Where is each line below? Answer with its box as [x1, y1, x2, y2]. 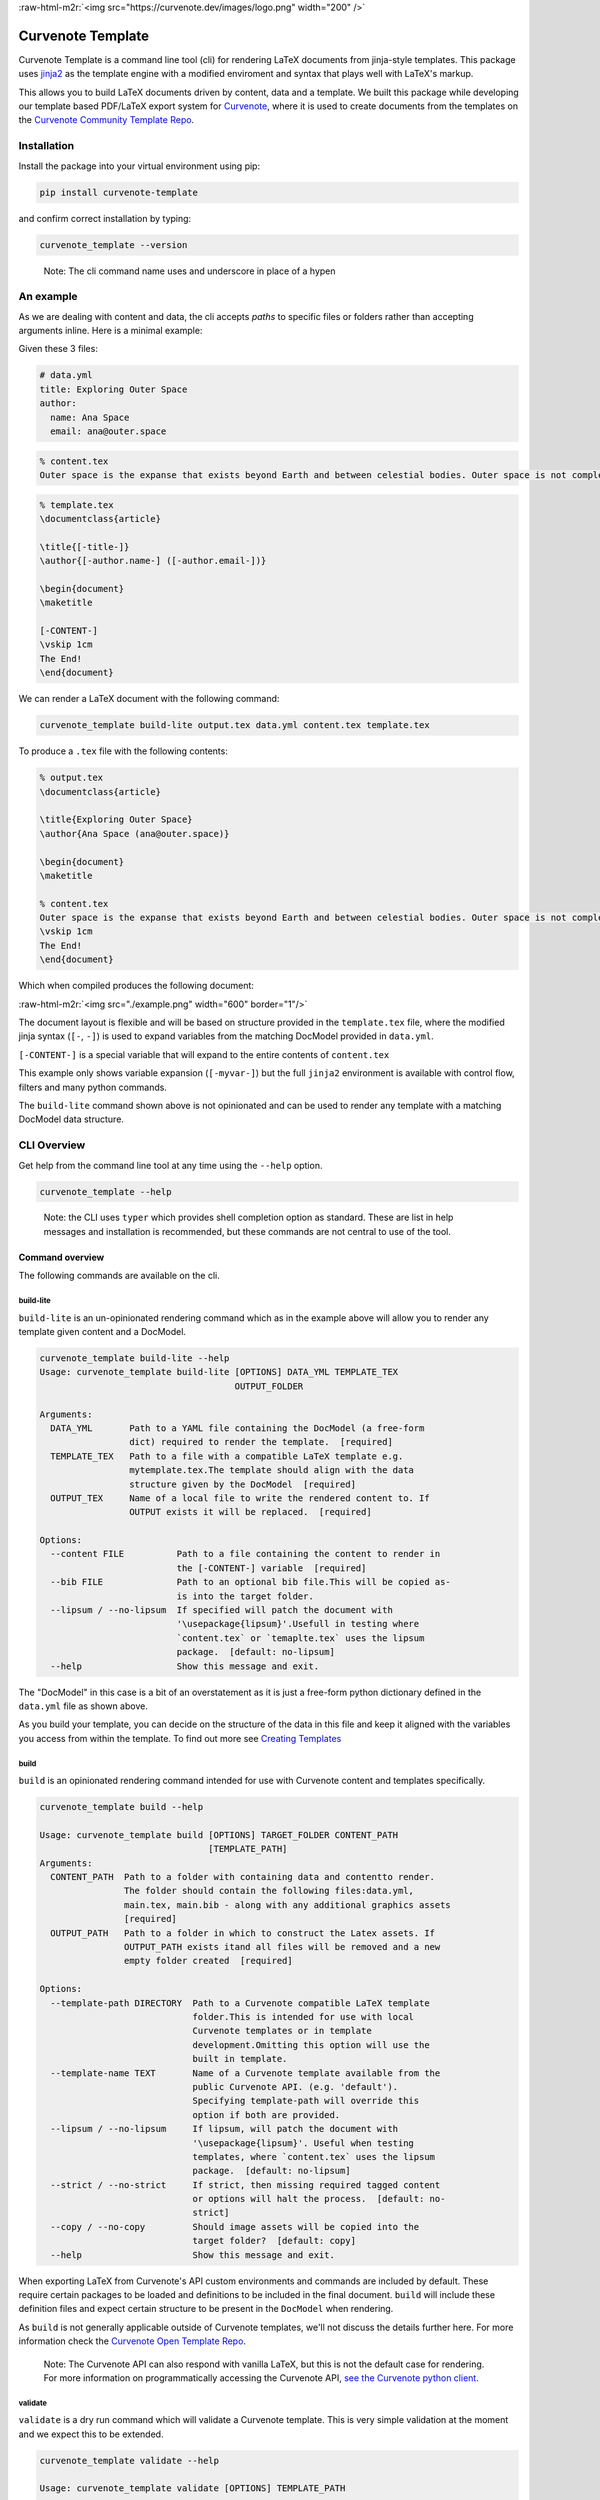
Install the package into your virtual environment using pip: [18, 160, 260, 172]
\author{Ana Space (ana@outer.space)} [39, 828, 230, 839]
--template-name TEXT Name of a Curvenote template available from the [50, 2067, 441, 2079]
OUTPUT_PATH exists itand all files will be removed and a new [123, 1941, 441, 1953]
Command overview [18, 1251, 105, 1263]
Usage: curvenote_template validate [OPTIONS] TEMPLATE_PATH [39, 2483, 346, 2494]
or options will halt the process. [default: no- [192, 2193, 446, 2205]
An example [18, 290, 79, 304]
